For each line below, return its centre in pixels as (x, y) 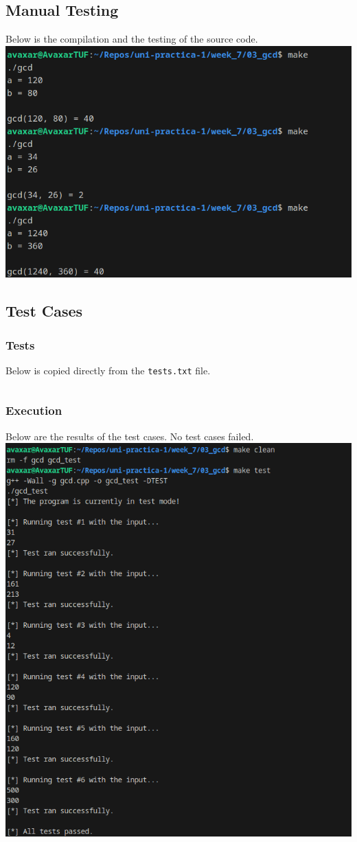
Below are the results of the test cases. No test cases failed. (130, 436)
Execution (34, 410)
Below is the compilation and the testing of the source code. (132, 39)
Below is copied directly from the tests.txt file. (108, 370)
